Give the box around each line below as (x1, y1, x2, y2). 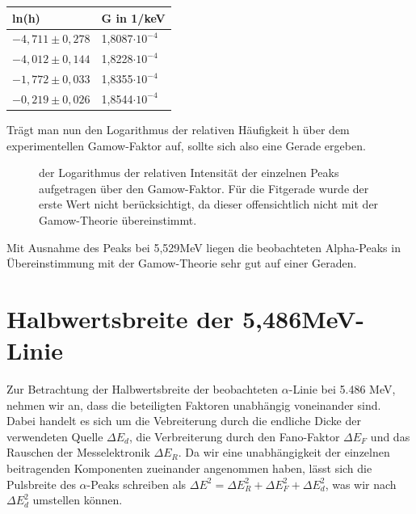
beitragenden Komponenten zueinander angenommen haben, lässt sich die (6, 460, 372, 476)
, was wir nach (325, 475, 397, 492)
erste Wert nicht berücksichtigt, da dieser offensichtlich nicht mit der (39, 196, 379, 213)
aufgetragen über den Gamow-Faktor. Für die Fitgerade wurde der (39, 179, 369, 196)
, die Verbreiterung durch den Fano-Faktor (129, 428, 340, 444)
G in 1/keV (101, 9, 166, 26)
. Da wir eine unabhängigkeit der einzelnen (178, 444, 390, 461)
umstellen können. (32, 491, 123, 508)
